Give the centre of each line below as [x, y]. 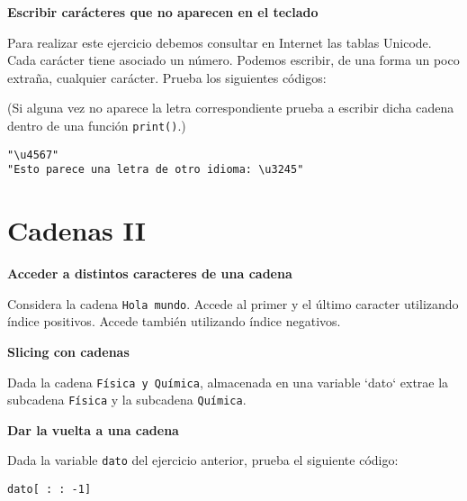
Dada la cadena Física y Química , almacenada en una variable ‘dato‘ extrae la [228, 382]
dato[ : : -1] [49, 490]
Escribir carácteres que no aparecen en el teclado [163, 12]
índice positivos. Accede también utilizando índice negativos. [174, 321]
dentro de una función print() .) [97, 125]
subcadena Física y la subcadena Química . [127, 400]
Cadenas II [76, 230]
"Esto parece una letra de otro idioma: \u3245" [156, 170]
